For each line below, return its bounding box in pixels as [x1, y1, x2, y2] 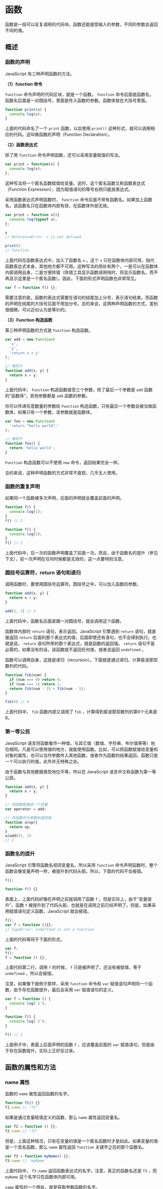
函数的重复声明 [5, 483, 40, 490]
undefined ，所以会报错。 [5, 971, 56, 977]
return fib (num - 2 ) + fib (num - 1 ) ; [9, 686, 86, 691]
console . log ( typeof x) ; [9, 217, 57, 222]
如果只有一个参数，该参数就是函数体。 [17, 409, 95, 415]
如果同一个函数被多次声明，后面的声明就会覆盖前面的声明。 [5, 495, 124, 501]
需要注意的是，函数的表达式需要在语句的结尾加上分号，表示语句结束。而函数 [5, 294, 158, 300]
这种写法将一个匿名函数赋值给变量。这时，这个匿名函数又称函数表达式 [5, 180, 146, 186]
